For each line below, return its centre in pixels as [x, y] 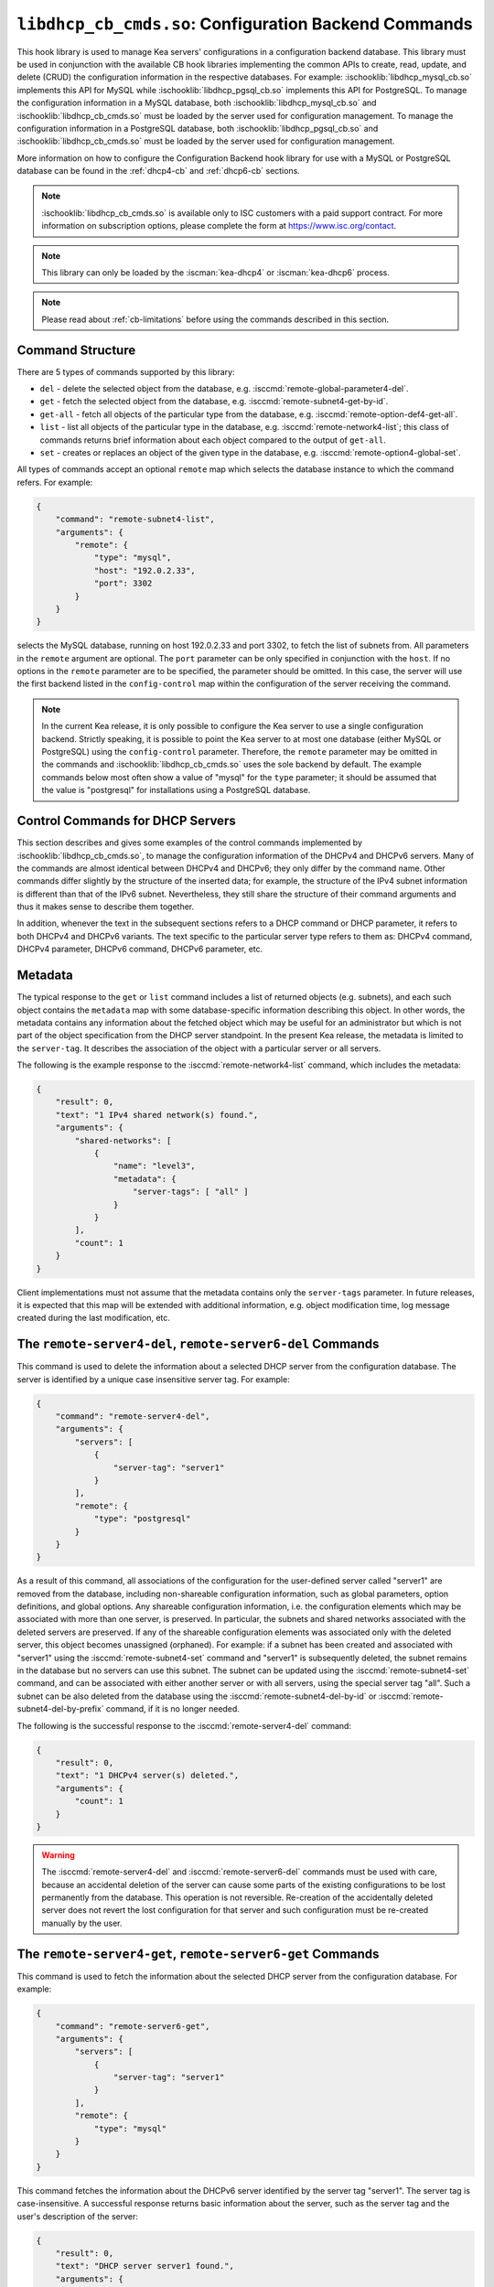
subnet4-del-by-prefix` [60, 1709]
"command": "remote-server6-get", [133, 2026]
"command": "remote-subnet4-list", [135, 520]
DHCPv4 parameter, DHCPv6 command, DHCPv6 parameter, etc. [140, 949]
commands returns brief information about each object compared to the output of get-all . [213, 440]
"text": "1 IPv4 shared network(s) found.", [157, 1115]
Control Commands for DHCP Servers [127, 821]
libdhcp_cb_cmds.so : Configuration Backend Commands [245, 24]
